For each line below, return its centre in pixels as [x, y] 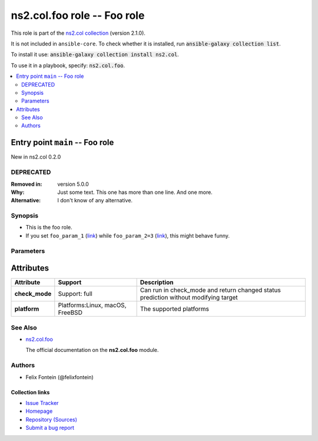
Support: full [75, 294]
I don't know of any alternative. [95, 200]
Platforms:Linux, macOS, [92, 305]
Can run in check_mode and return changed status [210, 290]
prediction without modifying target [189, 298]
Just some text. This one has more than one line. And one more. [135, 192]
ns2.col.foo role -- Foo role [78, 15]
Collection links [30, 392]
